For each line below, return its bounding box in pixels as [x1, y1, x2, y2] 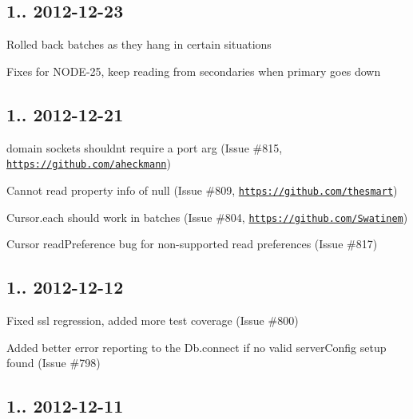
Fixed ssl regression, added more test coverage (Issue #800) [6, 311, 299, 328]
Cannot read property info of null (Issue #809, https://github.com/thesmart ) [6, 181, 398, 198]
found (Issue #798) [6, 354, 101, 371]
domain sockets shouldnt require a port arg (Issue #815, [6, 139, 283, 156]
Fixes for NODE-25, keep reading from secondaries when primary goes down [6, 62, 381, 79]
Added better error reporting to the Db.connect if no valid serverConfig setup [6, 338, 387, 355]
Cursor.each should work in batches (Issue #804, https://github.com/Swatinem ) [6, 208, 408, 225]
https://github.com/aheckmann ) [6, 155, 171, 172]
